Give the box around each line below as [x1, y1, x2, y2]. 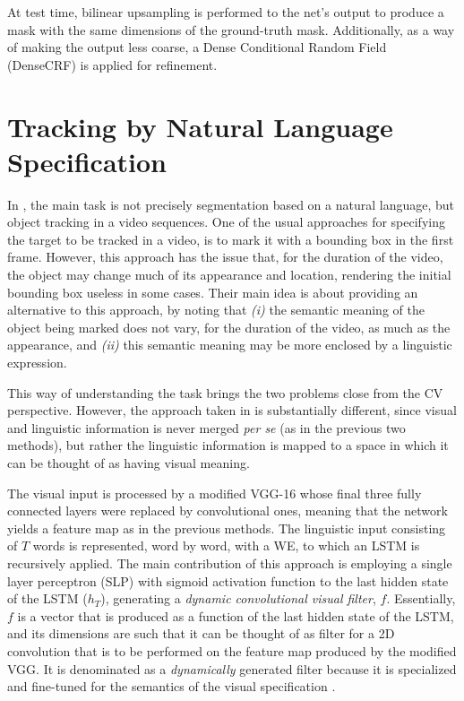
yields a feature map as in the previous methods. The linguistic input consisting [7, 518, 446, 537]
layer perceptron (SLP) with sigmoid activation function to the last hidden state [7, 571, 449, 590]
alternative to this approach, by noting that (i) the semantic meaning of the [7, 300, 425, 319]
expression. [7, 353, 67, 372]
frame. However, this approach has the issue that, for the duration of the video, [7, 247, 443, 266]
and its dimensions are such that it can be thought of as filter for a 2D [7, 624, 395, 643]
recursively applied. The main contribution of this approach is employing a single [7, 553, 452, 572]
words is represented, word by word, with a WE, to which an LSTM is [32, 536, 420, 555]
